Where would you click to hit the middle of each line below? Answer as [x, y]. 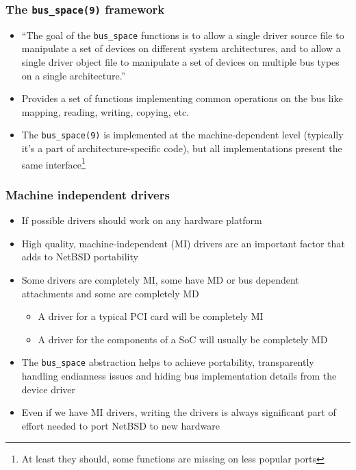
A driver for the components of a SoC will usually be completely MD [183, 339]
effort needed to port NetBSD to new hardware [120, 425]
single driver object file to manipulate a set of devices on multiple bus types [180, 62]
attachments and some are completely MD [110, 293]
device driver [49, 389]
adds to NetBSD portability [80, 257]
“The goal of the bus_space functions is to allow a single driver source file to [183, 35]
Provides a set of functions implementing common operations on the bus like [182, 98]
